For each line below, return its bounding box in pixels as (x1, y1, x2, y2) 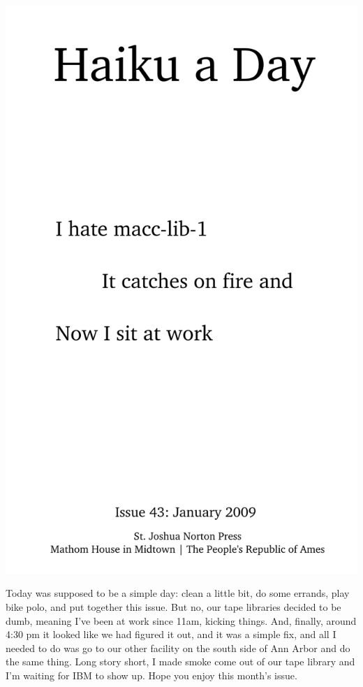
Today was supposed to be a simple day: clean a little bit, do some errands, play (6, 586, 350, 600)
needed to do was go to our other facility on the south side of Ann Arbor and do (6, 640, 350, 655)
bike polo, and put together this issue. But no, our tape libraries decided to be (6, 599, 341, 614)
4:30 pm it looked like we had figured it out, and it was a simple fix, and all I (6, 627, 336, 642)
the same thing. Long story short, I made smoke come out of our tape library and (6, 654, 355, 669)
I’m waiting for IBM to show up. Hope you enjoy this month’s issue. (6, 667, 297, 682)
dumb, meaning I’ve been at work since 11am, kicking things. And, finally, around (6, 613, 357, 628)
